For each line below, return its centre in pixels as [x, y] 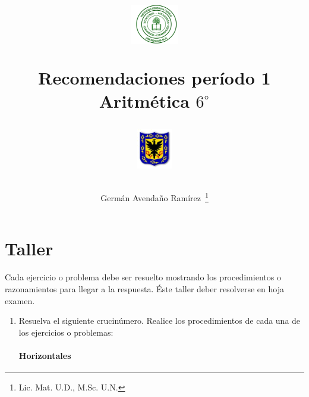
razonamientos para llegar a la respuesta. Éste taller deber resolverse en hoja [144, 289]
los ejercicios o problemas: [66, 332]
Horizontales [45, 355]
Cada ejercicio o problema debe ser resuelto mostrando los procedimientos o [143, 277]
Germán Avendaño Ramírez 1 [154, 197]
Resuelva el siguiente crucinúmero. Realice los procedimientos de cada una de [160, 321]
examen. [20, 300]
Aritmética [144, 100]
